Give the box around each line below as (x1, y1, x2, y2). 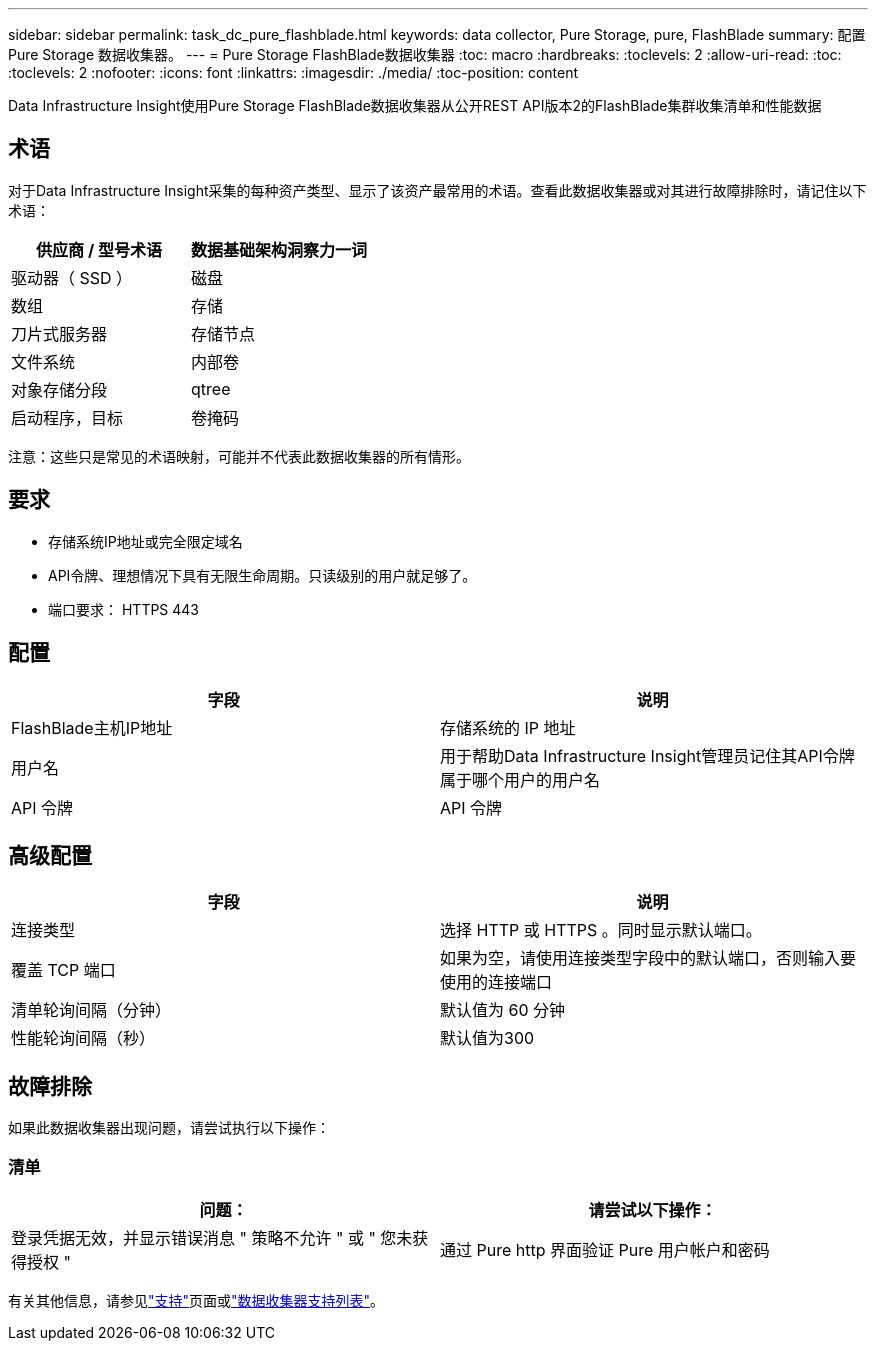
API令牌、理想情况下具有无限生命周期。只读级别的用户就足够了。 (48, 566, 477, 584)
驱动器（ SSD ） (11, 267, 133, 288)
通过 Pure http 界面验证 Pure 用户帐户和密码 (440, 1239, 770, 1260)
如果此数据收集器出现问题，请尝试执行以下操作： (8, 1119, 330, 1137)
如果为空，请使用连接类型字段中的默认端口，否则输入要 (440, 948, 857, 969)
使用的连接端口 (440, 972, 553, 993)
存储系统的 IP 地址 (440, 717, 576, 738)
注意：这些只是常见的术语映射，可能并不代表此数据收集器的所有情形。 (8, 447, 470, 465)
